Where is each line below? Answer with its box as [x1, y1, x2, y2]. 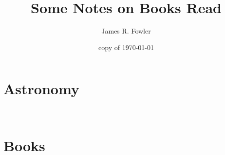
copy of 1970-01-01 [98, 42, 154, 52]
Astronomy [3, 79, 79, 99]
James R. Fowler [101, 26, 151, 36]
